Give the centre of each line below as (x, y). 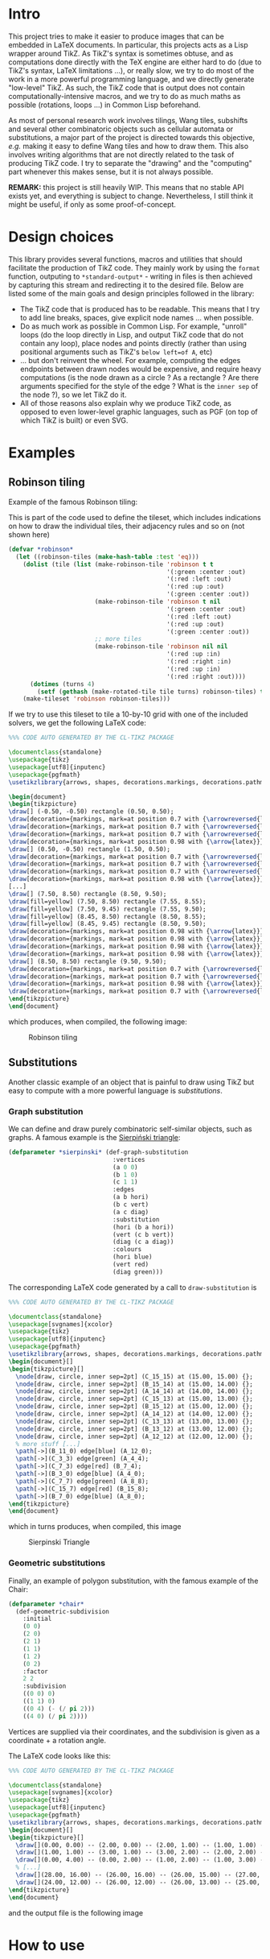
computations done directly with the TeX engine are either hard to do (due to (135, 62)
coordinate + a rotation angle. (57, 1740)
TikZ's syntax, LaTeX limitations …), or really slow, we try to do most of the (131, 70)
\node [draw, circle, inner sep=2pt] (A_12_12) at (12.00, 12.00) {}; (134, 1436)
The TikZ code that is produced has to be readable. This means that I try (140, 309)
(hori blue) (132, 1257)
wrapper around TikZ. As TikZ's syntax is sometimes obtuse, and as (121, 53)
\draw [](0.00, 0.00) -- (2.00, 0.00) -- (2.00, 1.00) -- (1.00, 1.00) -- (141, 1845)
